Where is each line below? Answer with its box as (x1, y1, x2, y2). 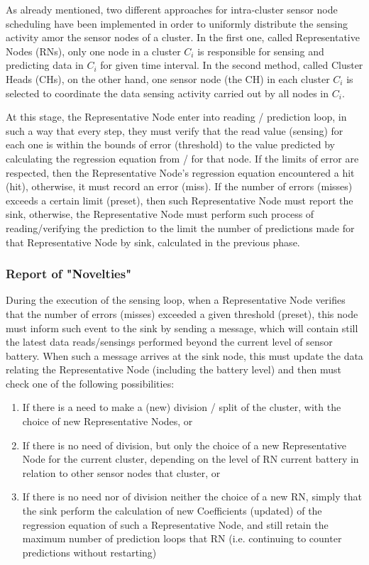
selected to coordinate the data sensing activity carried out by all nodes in (6, 85, 329, 100)
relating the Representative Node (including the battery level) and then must (6, 362, 341, 377)
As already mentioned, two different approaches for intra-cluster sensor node (6, 2, 338, 16)
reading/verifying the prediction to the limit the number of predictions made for (6, 220, 355, 235)
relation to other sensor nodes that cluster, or (22, 465, 221, 480)
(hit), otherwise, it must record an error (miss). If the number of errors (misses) (6, 179, 353, 194)
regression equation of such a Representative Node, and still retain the (22, 517, 329, 532)
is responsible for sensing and (197, 43, 324, 58)
